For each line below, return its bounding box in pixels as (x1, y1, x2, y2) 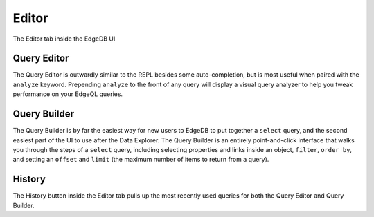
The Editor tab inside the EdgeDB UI (12, 35, 116, 43)
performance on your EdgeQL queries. (12, 90, 123, 98)
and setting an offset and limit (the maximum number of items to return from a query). (12, 155, 269, 164)
